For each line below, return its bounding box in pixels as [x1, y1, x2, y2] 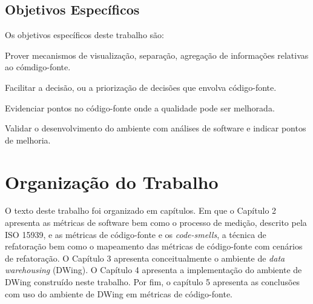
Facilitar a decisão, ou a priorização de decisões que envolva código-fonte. [5, 81, 277, 93]
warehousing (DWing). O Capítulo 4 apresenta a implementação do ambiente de [5, 263, 302, 276]
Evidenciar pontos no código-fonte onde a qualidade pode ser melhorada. [5, 101, 275, 114]
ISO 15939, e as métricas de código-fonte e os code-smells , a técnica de [5, 228, 266, 240]
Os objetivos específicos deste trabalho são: [5, 28, 164, 41]
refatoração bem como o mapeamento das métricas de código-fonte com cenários [5, 240, 303, 253]
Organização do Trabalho [5, 169, 219, 194]
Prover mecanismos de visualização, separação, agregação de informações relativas [5, 48, 309, 61]
